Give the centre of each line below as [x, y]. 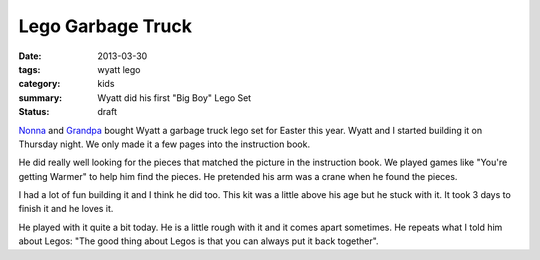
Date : [30, 56]
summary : [40, 97]
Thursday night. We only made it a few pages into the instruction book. [164, 144]
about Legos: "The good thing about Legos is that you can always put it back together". [198, 241]
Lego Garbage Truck [105, 26]
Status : [34, 112]
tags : [29, 69]
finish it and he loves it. [66, 209]
